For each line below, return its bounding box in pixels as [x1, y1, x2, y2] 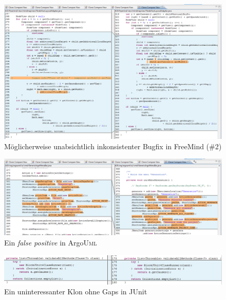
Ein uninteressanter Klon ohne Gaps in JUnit [4, 286, 147, 297]
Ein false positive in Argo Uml [4, 237, 97, 248]
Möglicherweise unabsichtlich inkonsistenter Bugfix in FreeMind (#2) [4, 140, 222, 151]
